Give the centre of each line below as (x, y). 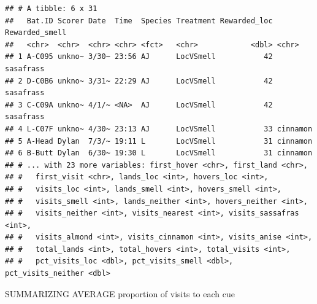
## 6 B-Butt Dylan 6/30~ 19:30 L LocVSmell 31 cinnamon (159, 153)
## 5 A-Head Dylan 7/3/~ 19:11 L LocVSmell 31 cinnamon (159, 141)
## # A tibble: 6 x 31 (51, 9)
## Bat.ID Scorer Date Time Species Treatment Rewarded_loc (139, 21)
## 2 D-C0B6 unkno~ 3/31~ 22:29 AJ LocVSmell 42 (139, 81)
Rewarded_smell (36, 33)
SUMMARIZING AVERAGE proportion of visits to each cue (120, 293)
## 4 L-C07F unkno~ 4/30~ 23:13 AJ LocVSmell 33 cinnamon (159, 129)
